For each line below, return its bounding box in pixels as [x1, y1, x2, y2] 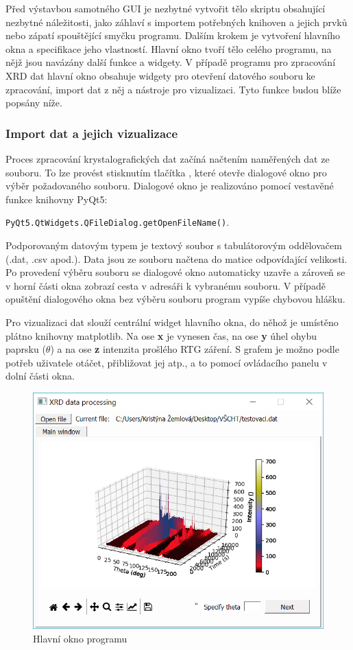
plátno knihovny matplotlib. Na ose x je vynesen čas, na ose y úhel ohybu [5, 328, 317, 343]
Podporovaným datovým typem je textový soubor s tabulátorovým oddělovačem [5, 238, 342, 252]
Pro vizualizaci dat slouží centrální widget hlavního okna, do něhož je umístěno [5, 314, 339, 329]
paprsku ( [5, 342, 46, 356]
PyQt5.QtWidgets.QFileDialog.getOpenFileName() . [5, 215, 230, 229]
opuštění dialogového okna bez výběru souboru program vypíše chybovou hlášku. [5, 292, 345, 306]
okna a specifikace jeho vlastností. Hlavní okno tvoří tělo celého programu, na [5, 41, 332, 56]
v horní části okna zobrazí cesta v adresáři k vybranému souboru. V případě [5, 278, 326, 292]
